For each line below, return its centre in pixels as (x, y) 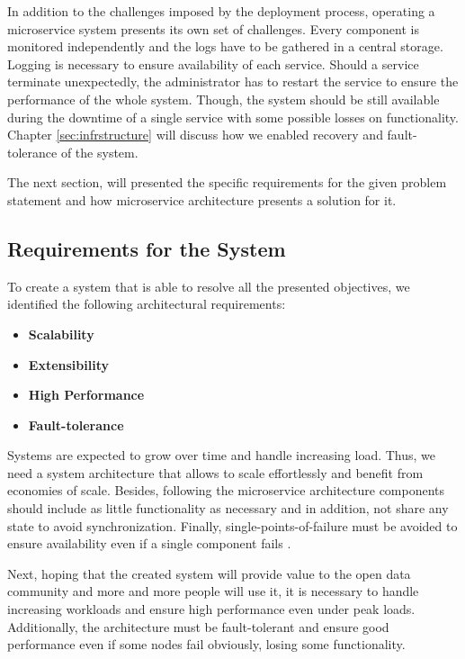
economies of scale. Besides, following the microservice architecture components (226, 490)
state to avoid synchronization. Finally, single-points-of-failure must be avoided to (232, 525)
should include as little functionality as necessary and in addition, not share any (228, 508)
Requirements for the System (147, 248)
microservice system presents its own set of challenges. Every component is (213, 28)
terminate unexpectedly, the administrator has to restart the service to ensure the (233, 81)
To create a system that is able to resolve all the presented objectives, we (209, 286)
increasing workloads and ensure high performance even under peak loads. (211, 609)
